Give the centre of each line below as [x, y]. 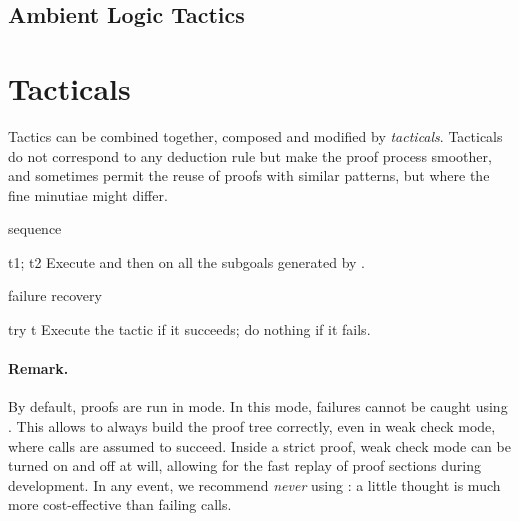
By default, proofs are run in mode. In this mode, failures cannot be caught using [258, 406]
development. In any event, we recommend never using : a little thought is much [254, 484]
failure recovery [55, 295]
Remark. [38, 368]
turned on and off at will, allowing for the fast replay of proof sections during [244, 465]
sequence [35, 228]
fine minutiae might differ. [88, 194]
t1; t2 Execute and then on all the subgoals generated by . [187, 261]
